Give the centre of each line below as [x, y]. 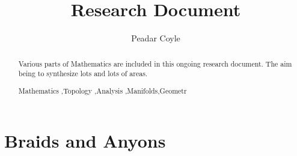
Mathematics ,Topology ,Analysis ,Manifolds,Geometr [103, 90]
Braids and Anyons [85, 141]
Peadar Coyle [156, 38]
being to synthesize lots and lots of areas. [83, 73]
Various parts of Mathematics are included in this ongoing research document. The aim [155, 63]
